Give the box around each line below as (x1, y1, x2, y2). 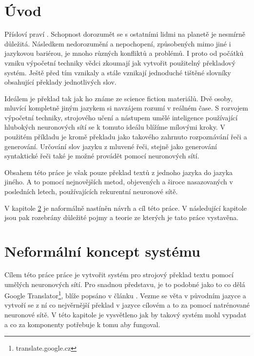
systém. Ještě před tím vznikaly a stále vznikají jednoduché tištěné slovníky (4, 67, 231, 77)
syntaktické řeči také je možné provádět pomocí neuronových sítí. (4, 151, 199, 161)
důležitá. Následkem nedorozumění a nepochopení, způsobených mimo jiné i (4, 38, 231, 48)
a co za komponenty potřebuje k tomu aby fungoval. (4, 319, 160, 329)
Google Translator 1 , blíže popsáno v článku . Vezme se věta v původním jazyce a (4, 289, 246, 300)
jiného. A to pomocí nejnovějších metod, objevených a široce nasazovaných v (4, 177, 233, 187)
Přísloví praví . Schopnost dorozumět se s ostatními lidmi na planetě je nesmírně (4, 29, 245, 39)
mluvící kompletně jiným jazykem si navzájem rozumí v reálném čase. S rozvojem (4, 103, 248, 113)
